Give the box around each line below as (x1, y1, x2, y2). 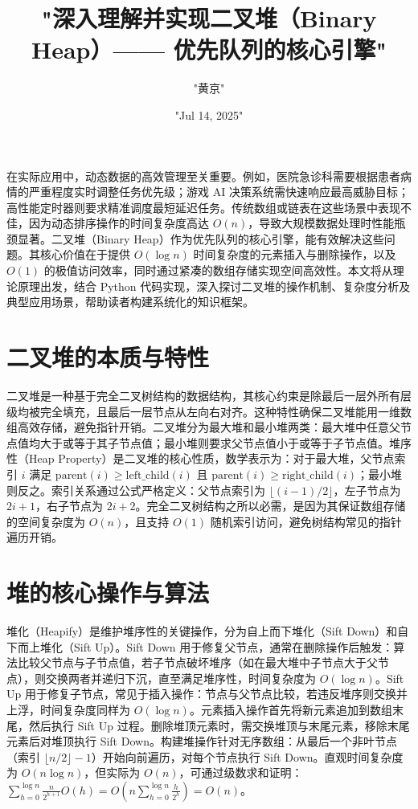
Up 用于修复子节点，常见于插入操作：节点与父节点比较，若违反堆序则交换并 (6, 685, 408, 702)
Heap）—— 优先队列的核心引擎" (31, 33, 387, 66)
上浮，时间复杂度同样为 (6, 701, 130, 717)
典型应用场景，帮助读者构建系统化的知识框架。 (6, 293, 254, 310)
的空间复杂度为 (6, 513, 85, 529)
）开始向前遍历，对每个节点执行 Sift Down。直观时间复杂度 (91, 748, 404, 765)
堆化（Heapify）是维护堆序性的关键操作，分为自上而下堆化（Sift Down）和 (6, 623, 398, 639)
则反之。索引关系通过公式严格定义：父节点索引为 (6, 481, 265, 498)
